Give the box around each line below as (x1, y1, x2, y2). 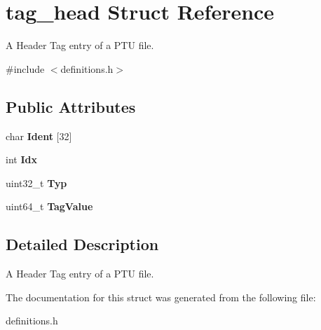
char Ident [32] (6, 128, 72, 143)
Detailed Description (6, 233, 159, 255)
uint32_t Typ (6, 175, 67, 190)
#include (6, 61, 45, 76)
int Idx (6, 152, 37, 167)
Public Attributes (6, 95, 136, 117)
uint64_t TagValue (6, 199, 93, 214)
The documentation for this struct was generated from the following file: (6, 289, 316, 304)
